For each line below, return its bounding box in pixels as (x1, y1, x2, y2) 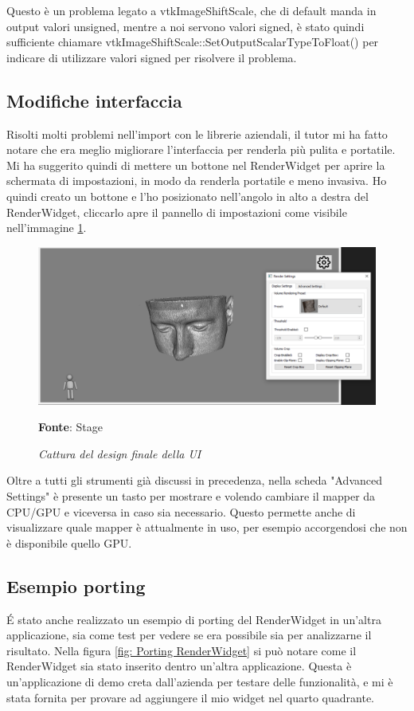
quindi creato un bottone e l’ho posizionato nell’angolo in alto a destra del (6, 187, 369, 204)
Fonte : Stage (38, 418, 103, 435)
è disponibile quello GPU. (6, 534, 132, 551)
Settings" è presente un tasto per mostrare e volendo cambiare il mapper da (6, 488, 376, 505)
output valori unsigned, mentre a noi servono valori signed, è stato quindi (6, 18, 365, 34)
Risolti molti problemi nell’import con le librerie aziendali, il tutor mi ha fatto (6, 125, 388, 142)
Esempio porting (6, 573, 146, 598)
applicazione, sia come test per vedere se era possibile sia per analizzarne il (6, 627, 372, 643)
